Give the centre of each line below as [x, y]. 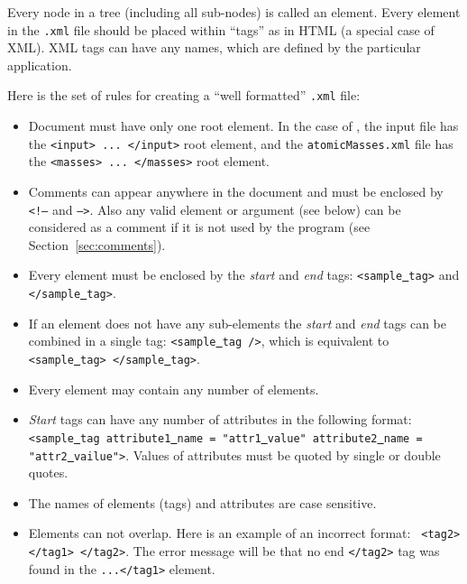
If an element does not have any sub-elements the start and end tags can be [238, 323]
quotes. [48, 473]
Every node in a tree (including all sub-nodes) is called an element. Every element [234, 12]
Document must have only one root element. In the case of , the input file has [243, 126]
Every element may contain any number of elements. [174, 389]
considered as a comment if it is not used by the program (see [199, 227]
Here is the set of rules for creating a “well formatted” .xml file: [184, 95]
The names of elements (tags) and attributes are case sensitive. [202, 502]
